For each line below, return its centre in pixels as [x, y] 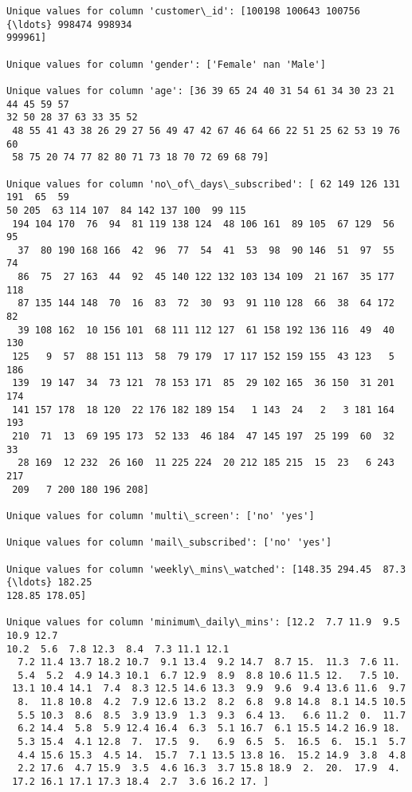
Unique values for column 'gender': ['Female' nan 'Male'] [166, 64]
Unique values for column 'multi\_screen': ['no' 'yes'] [161, 516]
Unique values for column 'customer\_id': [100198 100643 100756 [183, 11]
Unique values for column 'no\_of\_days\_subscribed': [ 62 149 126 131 [203, 184]
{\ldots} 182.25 [49, 583]
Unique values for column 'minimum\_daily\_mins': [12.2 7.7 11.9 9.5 [203, 623]
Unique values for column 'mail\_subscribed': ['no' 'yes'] [169, 543]
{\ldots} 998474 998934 [69, 24]
